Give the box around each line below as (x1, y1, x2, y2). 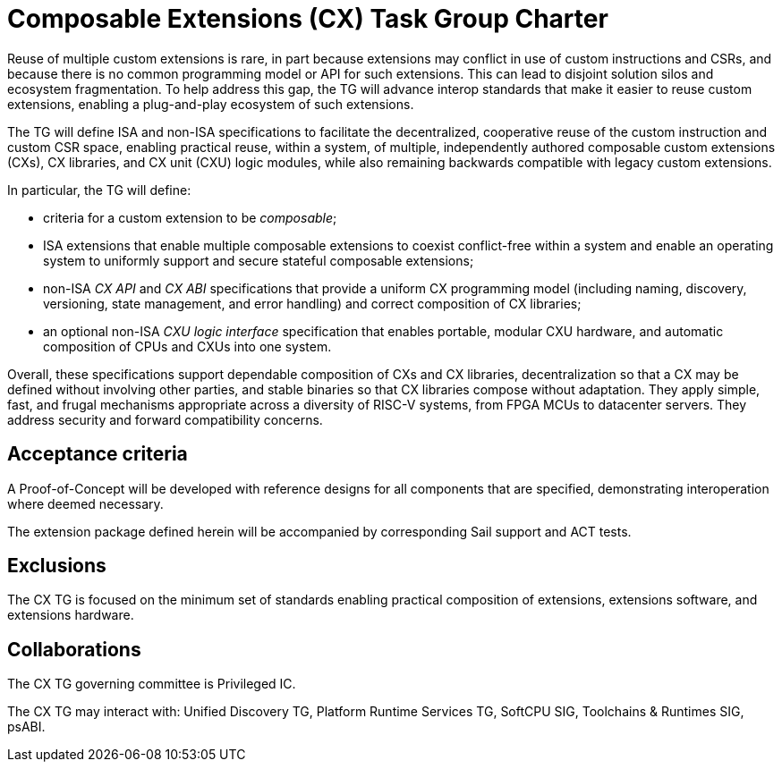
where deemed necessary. (7, 495, 164, 511)
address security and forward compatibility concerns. (7, 411, 323, 427)
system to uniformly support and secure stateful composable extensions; (43, 252, 474, 268)
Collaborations (7, 638, 141, 661)
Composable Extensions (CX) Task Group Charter (7, 4, 608, 34)
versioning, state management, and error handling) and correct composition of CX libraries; (43, 295, 582, 311)
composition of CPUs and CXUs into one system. (43, 338, 332, 354)
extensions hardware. (7, 607, 134, 623)
